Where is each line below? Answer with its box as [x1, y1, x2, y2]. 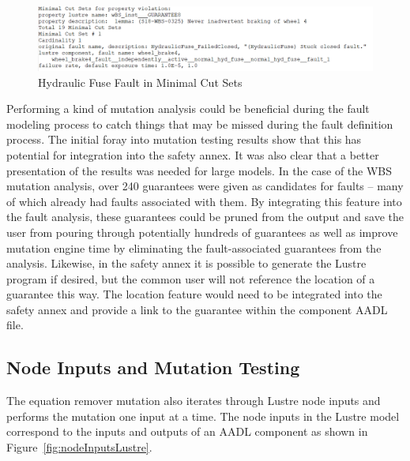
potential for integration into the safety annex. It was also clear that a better [6, 146, 379, 163]
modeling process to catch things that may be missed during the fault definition [6, 115, 393, 132]
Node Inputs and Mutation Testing [6, 355, 300, 380]
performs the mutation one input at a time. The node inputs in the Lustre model [6, 407, 400, 424]
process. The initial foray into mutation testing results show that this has [6, 131, 362, 148]
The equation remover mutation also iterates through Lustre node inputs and [6, 392, 381, 409]
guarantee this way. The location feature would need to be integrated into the [6, 286, 382, 302]
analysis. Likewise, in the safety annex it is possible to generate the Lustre [6, 255, 367, 272]
